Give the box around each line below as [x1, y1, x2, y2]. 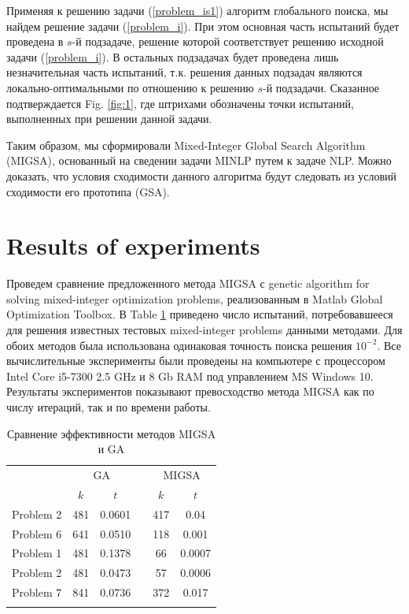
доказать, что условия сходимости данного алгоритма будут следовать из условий [6, 167, 397, 184]
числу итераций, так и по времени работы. [6, 399, 211, 415]
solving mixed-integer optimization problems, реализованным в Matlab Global [6, 290, 383, 307]
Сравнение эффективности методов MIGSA [6, 425, 216, 441]
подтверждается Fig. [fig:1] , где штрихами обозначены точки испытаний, [6, 95, 354, 111]
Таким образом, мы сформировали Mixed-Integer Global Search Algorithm [6, 136, 366, 153]
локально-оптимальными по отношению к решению [6, 79, 254, 95]
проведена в [6, 33, 64, 50]
